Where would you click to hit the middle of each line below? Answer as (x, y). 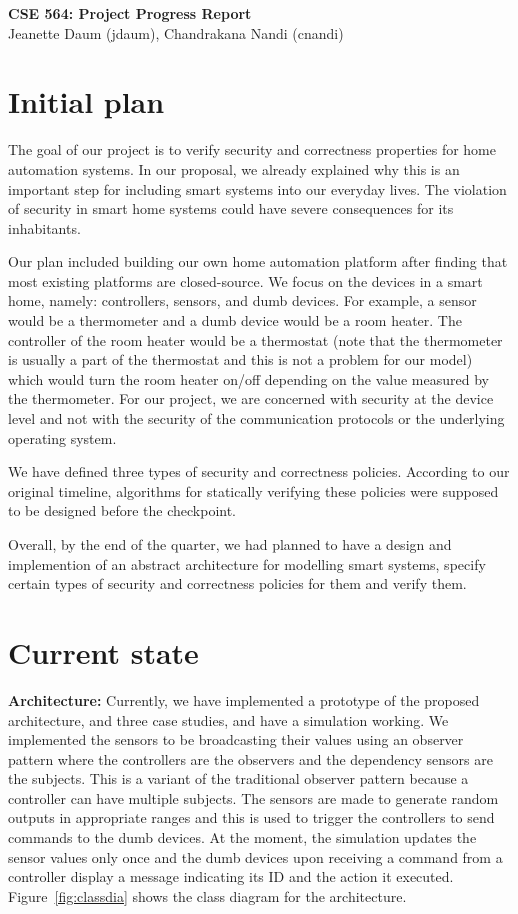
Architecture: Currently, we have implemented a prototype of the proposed (244, 699)
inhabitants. (44, 227)
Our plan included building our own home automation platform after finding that (258, 261)
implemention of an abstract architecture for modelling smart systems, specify (247, 563)
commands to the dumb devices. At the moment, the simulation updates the (242, 837)
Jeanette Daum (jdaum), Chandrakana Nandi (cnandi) (176, 32)
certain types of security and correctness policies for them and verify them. (237, 583)
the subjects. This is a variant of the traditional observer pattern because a (238, 778)
